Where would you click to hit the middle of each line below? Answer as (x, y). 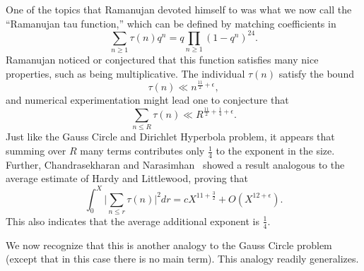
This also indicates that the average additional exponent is (133, 221)
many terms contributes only (142, 151)
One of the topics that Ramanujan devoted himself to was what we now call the (179, 9)
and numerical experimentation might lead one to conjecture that (147, 100)
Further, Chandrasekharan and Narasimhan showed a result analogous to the (175, 164)
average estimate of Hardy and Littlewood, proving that (127, 178)
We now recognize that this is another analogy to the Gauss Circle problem (169, 245)
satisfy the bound (316, 73)
